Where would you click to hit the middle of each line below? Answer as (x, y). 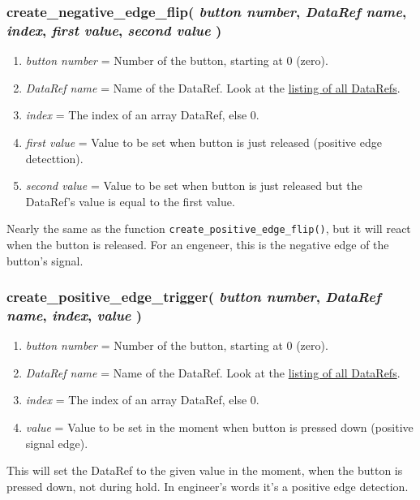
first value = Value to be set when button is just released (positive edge (204, 142)
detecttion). (54, 158)
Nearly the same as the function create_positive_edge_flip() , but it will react (209, 228)
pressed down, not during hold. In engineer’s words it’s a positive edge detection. (208, 486)
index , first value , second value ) (114, 30)
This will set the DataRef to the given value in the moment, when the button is (205, 470)
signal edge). (57, 443)
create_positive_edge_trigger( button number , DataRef (194, 297)
